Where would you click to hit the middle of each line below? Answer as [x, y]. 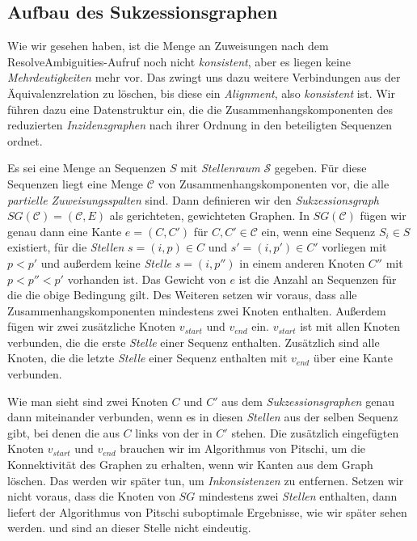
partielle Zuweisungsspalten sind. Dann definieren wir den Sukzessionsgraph [193, 199]
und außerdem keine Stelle [106, 262]
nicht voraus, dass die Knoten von [91, 496]
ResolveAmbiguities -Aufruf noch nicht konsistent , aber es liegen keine [179, 61]
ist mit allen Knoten [350, 326]
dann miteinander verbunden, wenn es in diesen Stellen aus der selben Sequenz [203, 417]
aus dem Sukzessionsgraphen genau [308, 401]
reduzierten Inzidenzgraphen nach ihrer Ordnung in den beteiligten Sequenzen [200, 125]
